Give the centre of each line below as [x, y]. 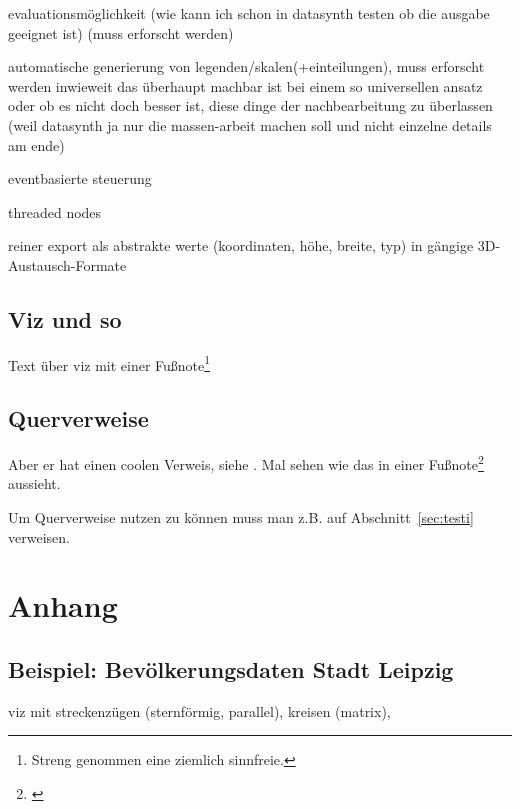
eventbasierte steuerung [80, 178]
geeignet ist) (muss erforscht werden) [121, 32]
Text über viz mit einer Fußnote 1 [109, 363]
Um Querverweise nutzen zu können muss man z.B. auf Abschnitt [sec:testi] [241, 517]
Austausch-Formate [67, 264]
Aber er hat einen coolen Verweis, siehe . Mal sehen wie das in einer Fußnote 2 [246, 462]
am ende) [36, 144]
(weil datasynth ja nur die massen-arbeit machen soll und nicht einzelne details [250, 124]
